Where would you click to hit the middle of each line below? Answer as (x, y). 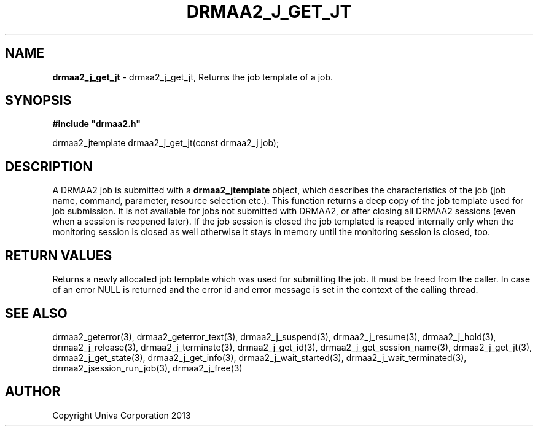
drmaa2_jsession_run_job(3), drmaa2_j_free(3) (147, 368)
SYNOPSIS (38, 101)
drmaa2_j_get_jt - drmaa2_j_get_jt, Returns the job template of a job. (193, 77)
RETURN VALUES (59, 255)
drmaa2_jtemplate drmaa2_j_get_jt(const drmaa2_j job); (166, 143)
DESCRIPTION (49, 166)
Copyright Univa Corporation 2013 (122, 415)
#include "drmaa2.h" (96, 124)
